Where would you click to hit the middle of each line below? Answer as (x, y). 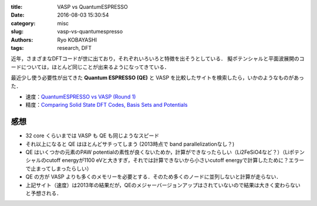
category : (23, 23)
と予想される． (43, 193)
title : (17, 7)
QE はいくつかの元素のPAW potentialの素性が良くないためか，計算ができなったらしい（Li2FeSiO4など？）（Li (157, 152)
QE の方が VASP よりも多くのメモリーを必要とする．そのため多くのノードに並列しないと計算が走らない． (154, 177)
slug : (17, 32)
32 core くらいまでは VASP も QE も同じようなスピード (92, 136)
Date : (18, 15)
